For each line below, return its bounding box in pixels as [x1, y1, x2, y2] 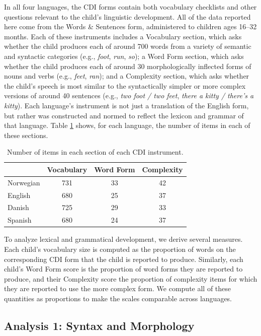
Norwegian [8, 177, 40, 187]
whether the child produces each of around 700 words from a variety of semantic [4, 41, 251, 51]
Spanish [8, 215, 32, 225]
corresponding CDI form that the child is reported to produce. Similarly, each [4, 253, 243, 264]
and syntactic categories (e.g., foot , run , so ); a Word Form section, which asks [4, 50, 244, 61]
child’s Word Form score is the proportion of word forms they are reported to [4, 263, 243, 274]
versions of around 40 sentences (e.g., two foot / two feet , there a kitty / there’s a [4, 90, 254, 101]
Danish [8, 202, 29, 213]
